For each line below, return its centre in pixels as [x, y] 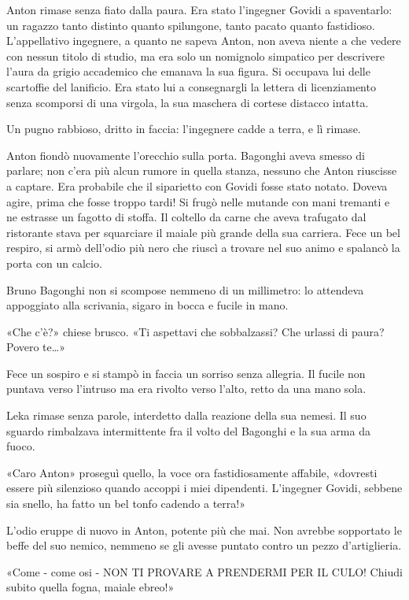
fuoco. [21, 446]
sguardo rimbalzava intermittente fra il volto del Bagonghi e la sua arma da [188, 430]
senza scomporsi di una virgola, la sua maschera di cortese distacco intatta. [188, 102]
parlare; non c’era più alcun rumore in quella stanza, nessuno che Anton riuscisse [202, 170]
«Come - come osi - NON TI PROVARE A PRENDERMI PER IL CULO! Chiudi [204, 571]
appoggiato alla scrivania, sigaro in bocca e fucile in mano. [147, 305]
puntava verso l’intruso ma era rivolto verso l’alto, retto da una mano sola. [186, 389]
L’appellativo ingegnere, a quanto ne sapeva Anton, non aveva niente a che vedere [204, 41]
